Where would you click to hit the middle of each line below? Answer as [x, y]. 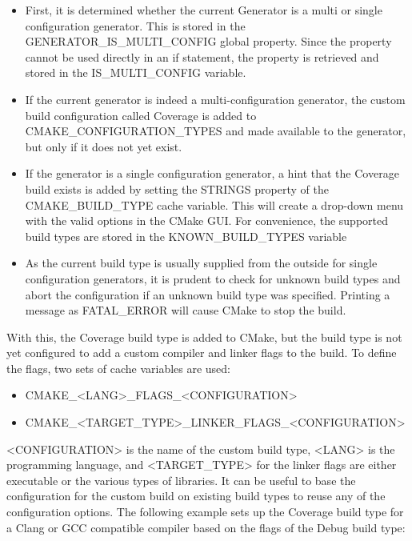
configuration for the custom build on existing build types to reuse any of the [196, 496]
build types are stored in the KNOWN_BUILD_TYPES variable [186, 236]
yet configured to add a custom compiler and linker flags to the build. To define [202, 353]
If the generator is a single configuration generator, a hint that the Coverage [212, 173]
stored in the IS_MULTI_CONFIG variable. [136, 72]
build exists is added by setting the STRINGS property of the [177, 188]
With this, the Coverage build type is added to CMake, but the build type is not [204, 337]
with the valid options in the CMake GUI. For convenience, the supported [207, 220]
